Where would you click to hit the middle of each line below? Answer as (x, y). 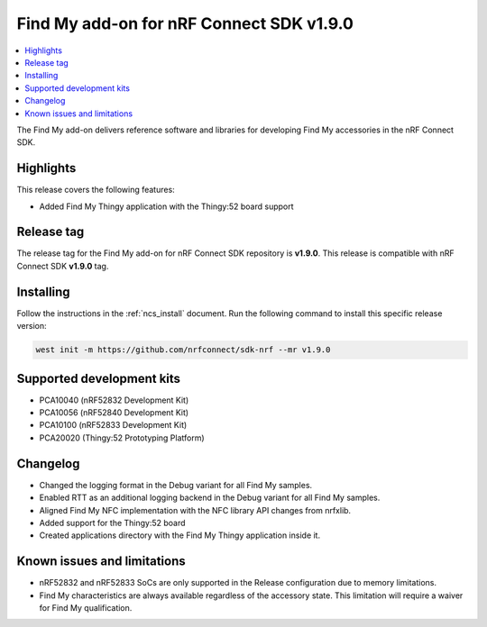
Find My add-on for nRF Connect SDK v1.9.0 (185, 23)
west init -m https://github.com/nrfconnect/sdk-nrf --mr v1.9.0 (183, 350)
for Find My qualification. (86, 607)
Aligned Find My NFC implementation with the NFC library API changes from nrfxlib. (195, 510)
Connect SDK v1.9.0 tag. (63, 266)
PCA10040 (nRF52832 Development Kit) (114, 400)
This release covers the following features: (96, 190)
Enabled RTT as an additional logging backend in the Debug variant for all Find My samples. (210, 498)
